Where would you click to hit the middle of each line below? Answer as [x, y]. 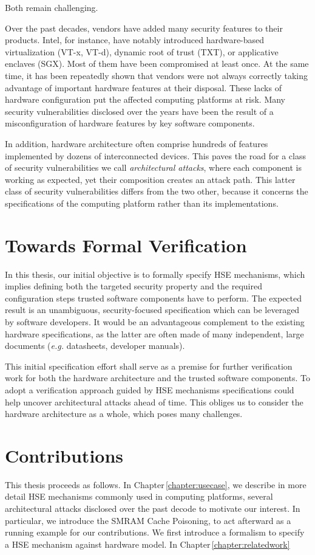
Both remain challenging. [52, 7]
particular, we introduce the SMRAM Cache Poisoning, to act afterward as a [148, 520]
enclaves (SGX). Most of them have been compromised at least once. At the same [157, 64]
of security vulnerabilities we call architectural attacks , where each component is [154, 167]
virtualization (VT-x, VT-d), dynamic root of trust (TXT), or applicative [142, 51]
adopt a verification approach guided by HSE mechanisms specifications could [150, 389]
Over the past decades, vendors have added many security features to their [144, 28]
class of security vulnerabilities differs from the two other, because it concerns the [157, 191]
